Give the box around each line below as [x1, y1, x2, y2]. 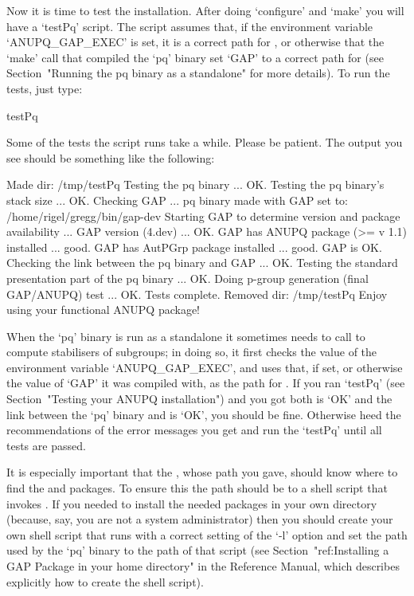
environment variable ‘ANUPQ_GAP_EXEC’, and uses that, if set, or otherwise [6, 359, 403, 375]
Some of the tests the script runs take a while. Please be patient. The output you [6, 134, 403, 151]
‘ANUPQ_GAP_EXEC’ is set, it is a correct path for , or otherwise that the [6, 33, 385, 50]
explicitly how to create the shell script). [6, 573, 204, 590]
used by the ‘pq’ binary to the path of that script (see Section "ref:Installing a [6, 542, 389, 559]
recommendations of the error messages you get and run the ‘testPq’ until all [6, 422, 382, 438]
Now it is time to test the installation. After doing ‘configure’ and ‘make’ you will [6, 2, 404, 18]
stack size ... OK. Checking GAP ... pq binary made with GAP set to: [6, 191, 349, 208]
